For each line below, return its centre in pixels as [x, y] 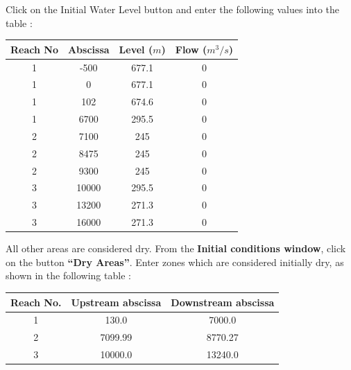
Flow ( [191, 49]
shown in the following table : [68, 275]
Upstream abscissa [116, 302]
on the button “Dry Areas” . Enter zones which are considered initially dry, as [175, 262]
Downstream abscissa [223, 302]
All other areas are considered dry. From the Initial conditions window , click [176, 248]
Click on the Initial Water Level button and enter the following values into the [173, 9]
